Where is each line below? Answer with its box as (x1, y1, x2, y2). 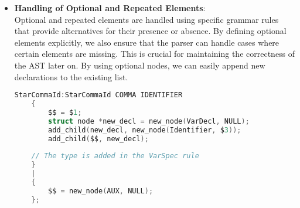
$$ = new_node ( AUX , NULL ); (48, 186, 154, 195)
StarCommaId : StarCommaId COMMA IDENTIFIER (14, 91, 183, 100)
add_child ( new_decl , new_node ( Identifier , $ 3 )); (48, 125, 241, 134)
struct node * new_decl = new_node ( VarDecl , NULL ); (48, 117, 250, 125)
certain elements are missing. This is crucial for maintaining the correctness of (14, 47, 295, 60)
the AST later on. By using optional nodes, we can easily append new (14, 59, 265, 71)
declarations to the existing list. (14, 70, 128, 83)
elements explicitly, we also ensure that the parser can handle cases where (14, 36, 279, 48)
